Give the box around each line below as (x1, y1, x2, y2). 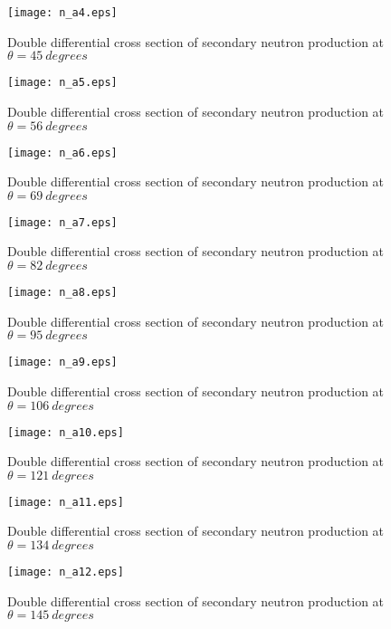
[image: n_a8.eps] (7, 286, 118, 299)
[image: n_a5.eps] (7, 76, 118, 90)
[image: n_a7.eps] (7, 215, 118, 229)
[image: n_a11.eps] (7, 495, 124, 509)
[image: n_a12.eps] (7, 566, 124, 578)
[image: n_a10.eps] (7, 425, 124, 439)
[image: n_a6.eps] (7, 146, 118, 159)
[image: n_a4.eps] (7, 6, 118, 19)
